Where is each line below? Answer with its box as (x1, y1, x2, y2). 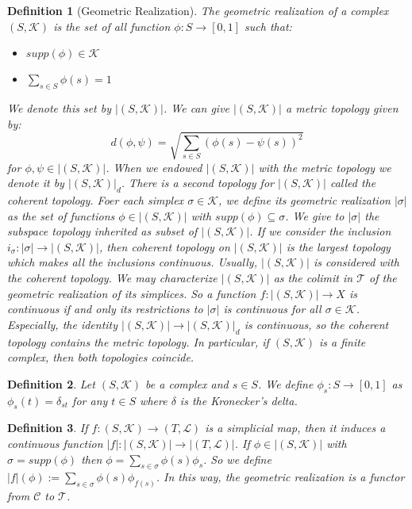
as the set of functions (7, 207, 115, 224)
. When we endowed (106, 159, 202, 175)
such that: (245, 17, 292, 34)
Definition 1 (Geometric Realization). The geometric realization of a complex (7, 2, 389, 18)
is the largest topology (286, 238, 391, 254)
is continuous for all (223, 300, 322, 317)
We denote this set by (7, 99, 111, 116)
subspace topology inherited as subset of (7, 223, 198, 239)
